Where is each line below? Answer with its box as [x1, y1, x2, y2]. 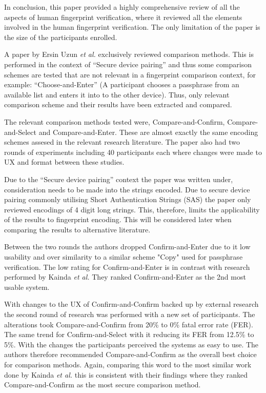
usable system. [4, 281, 50, 292]
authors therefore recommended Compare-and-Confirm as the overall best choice [4, 349, 257, 360]
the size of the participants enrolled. [4, 31, 117, 42]
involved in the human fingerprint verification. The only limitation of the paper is [4, 22, 260, 32]
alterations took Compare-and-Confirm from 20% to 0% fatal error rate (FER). [4, 319, 253, 329]
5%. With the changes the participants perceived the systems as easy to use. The [4, 339, 259, 349]
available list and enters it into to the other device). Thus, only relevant [4, 89, 230, 100]
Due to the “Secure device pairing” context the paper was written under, [4, 173, 233, 184]
